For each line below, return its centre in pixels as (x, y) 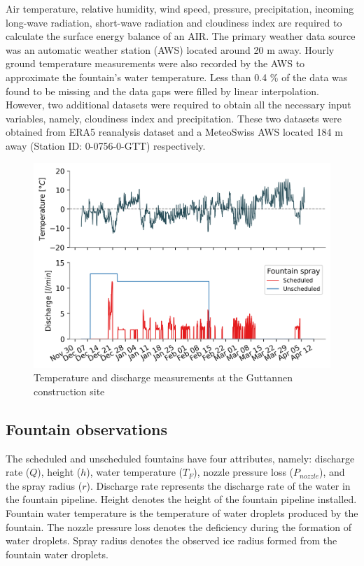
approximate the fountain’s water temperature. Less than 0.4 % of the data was (177, 77)
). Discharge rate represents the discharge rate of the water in (218, 485)
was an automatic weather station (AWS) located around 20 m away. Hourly (170, 49)
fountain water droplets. (57, 554)
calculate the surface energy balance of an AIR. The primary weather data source (181, 36)
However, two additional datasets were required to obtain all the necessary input (178, 105)
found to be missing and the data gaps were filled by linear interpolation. (162, 91)
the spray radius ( (44, 485)
